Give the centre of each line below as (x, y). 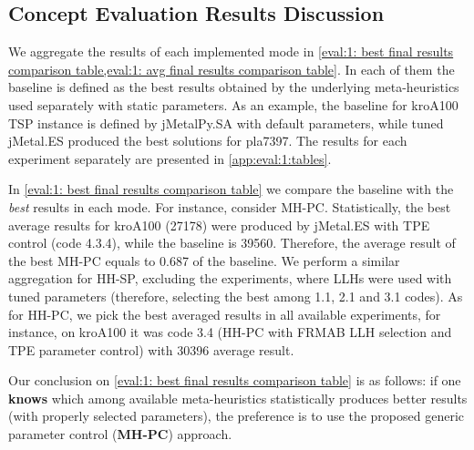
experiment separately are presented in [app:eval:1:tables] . (170, 158)
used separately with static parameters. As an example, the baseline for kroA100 (233, 104)
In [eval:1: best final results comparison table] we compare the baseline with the (231, 189)
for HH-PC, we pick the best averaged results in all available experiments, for (225, 314)
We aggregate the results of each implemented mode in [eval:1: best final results (231, 51)
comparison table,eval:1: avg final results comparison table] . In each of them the (232, 69)
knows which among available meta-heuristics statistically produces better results (238, 398)
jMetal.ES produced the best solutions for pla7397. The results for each (208, 141)
